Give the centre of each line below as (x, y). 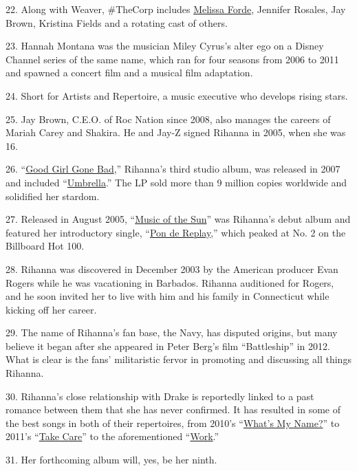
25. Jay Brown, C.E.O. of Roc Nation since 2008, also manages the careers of (168, 119)
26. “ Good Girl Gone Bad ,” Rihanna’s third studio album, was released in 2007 (173, 169)
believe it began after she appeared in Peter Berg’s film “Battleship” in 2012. (168, 346)
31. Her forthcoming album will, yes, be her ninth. (111, 460)
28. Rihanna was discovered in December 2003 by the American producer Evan (172, 269)
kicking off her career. (51, 309)
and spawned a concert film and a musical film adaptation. (129, 73)
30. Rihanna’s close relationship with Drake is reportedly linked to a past (160, 396)
